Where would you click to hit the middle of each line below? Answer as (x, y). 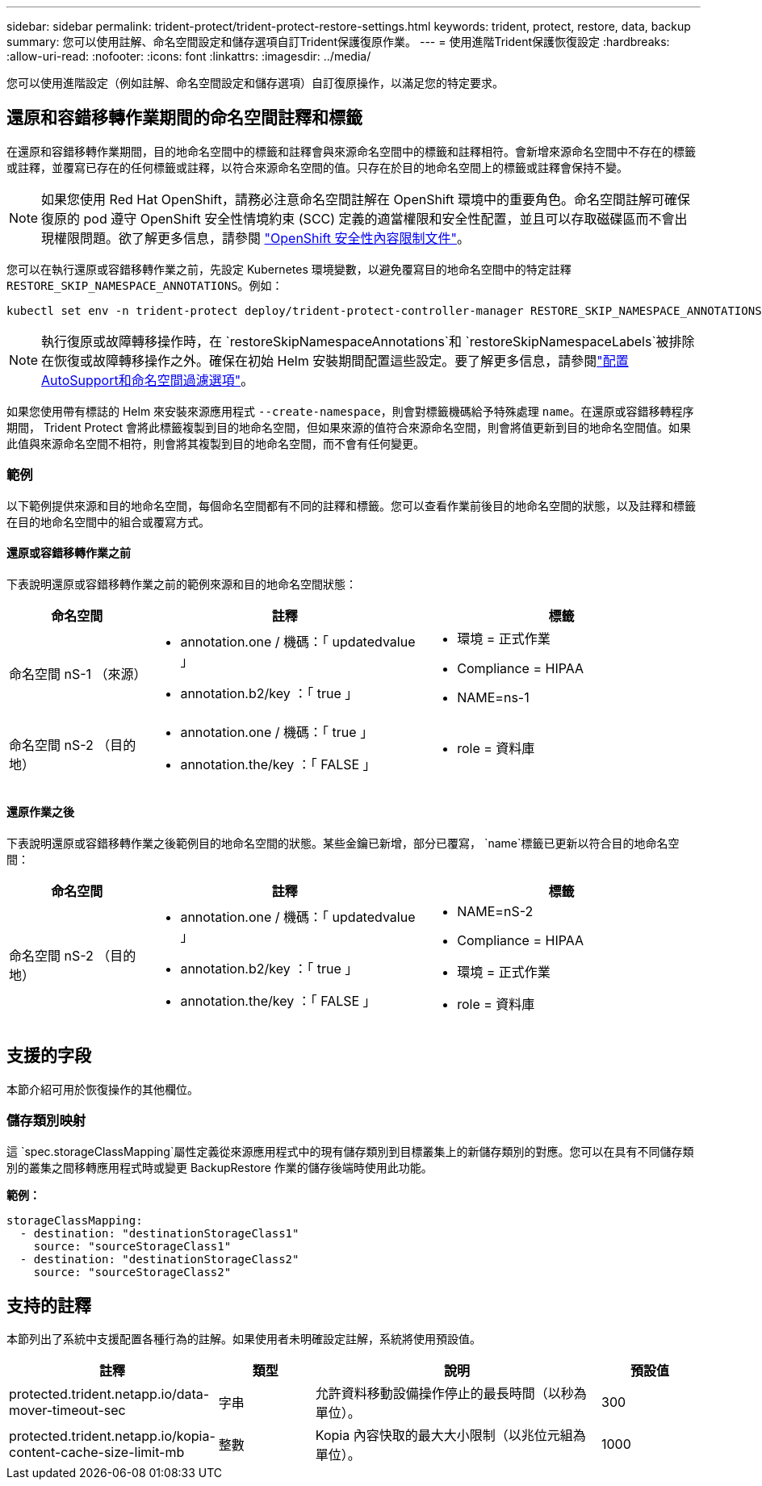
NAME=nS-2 (495, 912)
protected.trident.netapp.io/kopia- (112, 1436)
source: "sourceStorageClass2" (132, 1272)
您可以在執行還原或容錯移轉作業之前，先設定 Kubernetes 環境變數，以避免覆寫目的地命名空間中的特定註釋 (289, 269)
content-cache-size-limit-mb (97, 1453)
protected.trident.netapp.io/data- (109, 1394)
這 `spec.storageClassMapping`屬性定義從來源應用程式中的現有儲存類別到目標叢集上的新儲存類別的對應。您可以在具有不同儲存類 (350, 1151)
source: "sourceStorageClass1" (132, 1246)
